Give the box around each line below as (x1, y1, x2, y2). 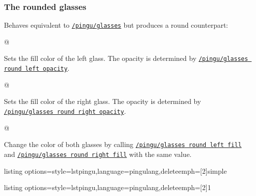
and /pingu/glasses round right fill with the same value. (4, 148, 192, 159)
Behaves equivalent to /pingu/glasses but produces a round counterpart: (4, 20, 228, 30)
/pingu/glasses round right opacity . (4, 105, 126, 116)
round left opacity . (4, 63, 70, 73)
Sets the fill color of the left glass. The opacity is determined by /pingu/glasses (4, 53, 248, 63)
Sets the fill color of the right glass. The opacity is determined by (4, 96, 201, 106)
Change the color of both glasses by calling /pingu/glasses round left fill (4, 139, 242, 149)
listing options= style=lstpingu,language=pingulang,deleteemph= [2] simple (4, 165, 227, 176)
